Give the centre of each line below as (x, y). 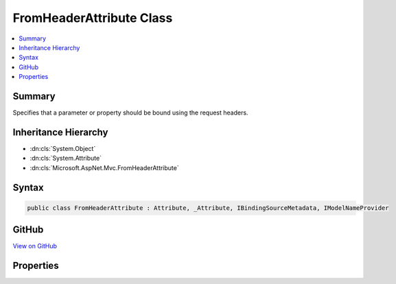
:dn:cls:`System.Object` (63, 148)
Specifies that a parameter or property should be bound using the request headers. (130, 113)
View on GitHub (35, 246)
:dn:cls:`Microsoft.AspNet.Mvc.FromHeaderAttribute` (104, 167)
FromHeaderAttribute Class (93, 18)
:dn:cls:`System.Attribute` (66, 158)
